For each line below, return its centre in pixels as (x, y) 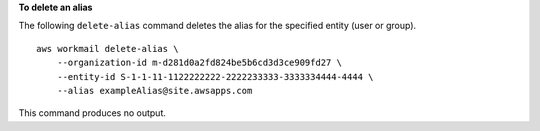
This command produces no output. (92, 113)
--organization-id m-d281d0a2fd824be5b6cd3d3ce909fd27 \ (199, 63)
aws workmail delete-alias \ (107, 48)
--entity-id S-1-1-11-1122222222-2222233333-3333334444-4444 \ (215, 76)
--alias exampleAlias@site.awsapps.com (154, 90)
